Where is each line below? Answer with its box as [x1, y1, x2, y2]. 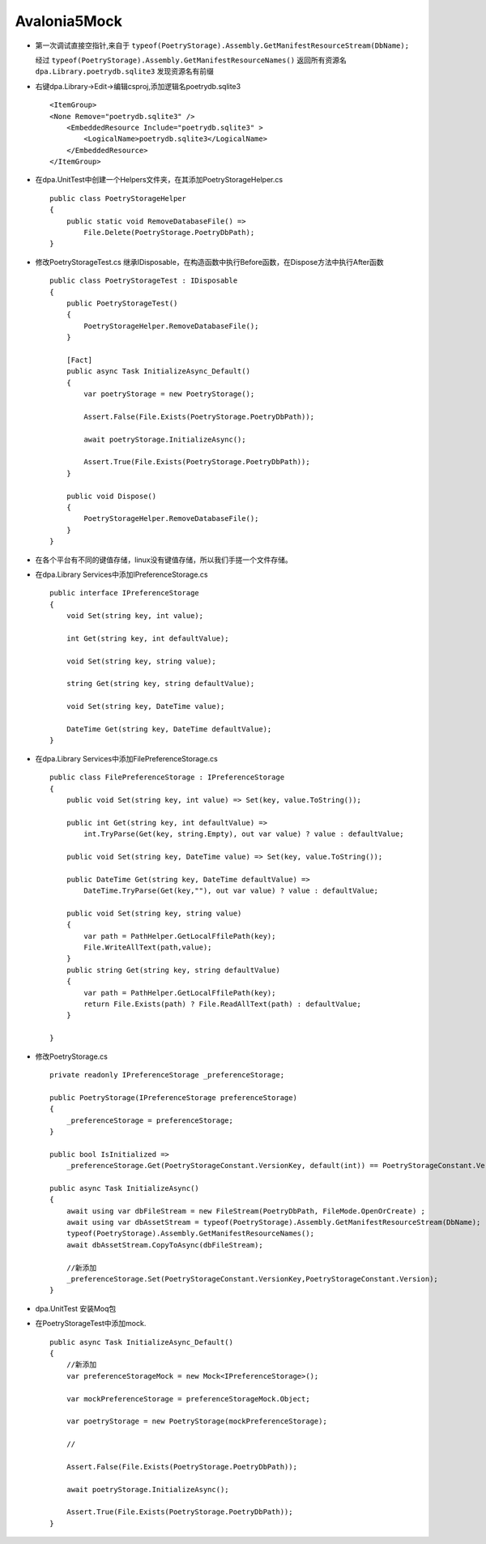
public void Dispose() [66, 491, 157, 501]
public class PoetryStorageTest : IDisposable [49, 276, 238, 285]
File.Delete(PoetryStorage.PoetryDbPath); [83, 228, 255, 237]
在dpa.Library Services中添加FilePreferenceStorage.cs [35, 753, 218, 763]
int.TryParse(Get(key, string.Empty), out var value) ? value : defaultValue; [83, 830, 404, 838]
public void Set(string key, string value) [66, 908, 242, 918]
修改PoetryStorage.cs [35, 1051, 109, 1061]
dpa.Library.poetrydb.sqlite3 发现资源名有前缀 [35, 66, 214, 76]
